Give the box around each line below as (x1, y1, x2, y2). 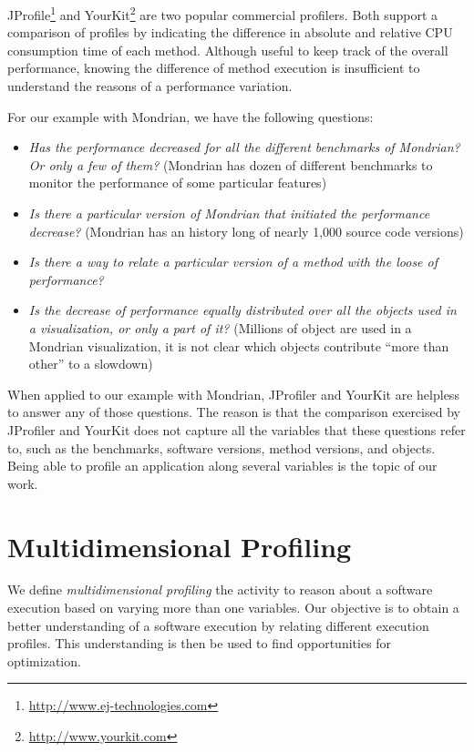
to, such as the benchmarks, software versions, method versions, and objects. (7, 438, 436, 457)
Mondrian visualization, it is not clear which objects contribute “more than (28, 336, 449, 355)
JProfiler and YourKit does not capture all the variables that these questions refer (7, 420, 466, 439)
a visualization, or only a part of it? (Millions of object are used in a (28, 318, 412, 337)
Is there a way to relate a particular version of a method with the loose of (28, 252, 438, 271)
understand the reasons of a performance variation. (7, 76, 293, 96)
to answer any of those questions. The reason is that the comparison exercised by (7, 402, 460, 422)
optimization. (7, 651, 81, 670)
